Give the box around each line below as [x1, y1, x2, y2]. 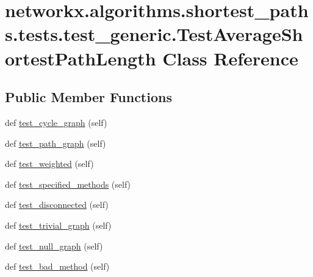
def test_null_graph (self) [5, 239, 103, 252]
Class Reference [162, 45, 298, 70]
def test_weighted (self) [5, 157, 94, 170]
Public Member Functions [5, 87, 172, 106]
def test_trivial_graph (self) [5, 218, 112, 231]
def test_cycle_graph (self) [5, 116, 107, 128]
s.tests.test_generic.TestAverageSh [5, 21, 303, 46]
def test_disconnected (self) [5, 198, 109, 211]
